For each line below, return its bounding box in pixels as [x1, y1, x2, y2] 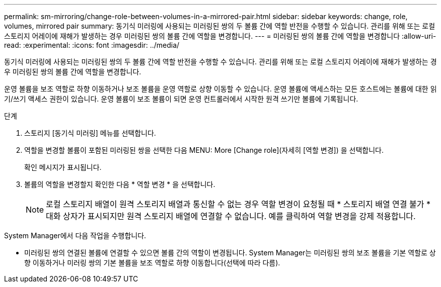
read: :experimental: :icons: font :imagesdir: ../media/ [4, 41, 180, 49]
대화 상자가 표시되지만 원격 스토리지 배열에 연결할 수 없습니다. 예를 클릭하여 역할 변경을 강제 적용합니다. [46, 211, 416, 221]
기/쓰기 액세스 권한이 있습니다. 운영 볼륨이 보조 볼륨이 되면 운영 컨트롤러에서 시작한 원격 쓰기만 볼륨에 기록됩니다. [4, 94, 358, 103]
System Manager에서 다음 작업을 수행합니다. [4, 231, 146, 240]
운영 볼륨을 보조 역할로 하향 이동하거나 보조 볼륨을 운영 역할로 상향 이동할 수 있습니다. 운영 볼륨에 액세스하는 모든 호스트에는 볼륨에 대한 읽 [4, 84, 437, 93]
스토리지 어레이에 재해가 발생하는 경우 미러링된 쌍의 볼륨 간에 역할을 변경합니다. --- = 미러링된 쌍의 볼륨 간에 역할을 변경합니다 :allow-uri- [4, 32, 436, 40]
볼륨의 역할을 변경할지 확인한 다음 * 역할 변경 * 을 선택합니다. [24, 180, 215, 188]
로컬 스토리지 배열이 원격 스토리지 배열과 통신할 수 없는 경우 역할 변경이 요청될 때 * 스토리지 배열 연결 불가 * [46, 199, 430, 209]
